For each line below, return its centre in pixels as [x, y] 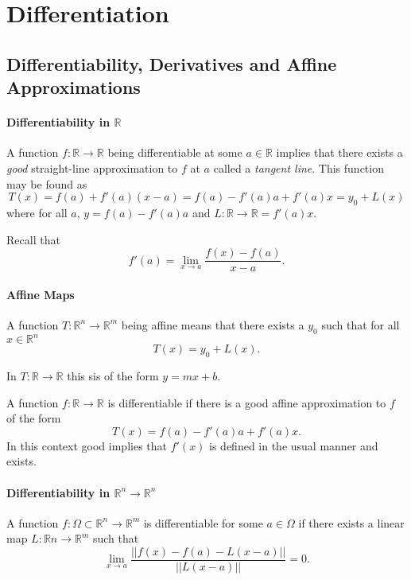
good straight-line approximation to [92, 167]
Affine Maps [41, 294]
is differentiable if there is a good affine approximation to [247, 402]
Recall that [33, 239]
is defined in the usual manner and [294, 445]
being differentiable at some [175, 152]
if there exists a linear [351, 522]
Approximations [74, 87]
